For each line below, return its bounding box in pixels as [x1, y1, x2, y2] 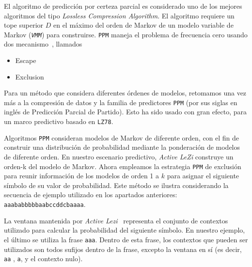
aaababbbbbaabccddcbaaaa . [4, 199, 86, 209]
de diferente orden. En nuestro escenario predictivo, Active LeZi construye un [4, 151, 234, 161]
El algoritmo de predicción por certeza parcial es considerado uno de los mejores [4, 1, 242, 11]
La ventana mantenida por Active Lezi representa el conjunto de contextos [4, 215, 228, 225]
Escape [15, 55, 36, 65]
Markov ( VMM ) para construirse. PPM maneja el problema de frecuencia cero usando [4, 29, 248, 39]
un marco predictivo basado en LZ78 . [4, 116, 113, 126]
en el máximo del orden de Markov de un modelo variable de [53, 20, 234, 30]
